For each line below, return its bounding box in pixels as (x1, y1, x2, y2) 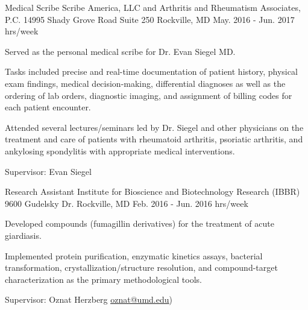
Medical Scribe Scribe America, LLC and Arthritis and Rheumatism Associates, (5, 1, 301, 13)
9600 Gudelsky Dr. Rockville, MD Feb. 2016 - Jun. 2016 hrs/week (5, 197, 248, 209)
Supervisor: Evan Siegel (5, 165, 92, 177)
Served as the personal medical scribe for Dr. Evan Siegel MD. (5, 45, 236, 57)
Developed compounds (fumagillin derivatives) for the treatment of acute (5, 217, 274, 230)
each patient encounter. (5, 101, 91, 113)
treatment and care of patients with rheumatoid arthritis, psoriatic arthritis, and (5, 133, 303, 145)
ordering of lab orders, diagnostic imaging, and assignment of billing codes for (5, 89, 292, 101)
